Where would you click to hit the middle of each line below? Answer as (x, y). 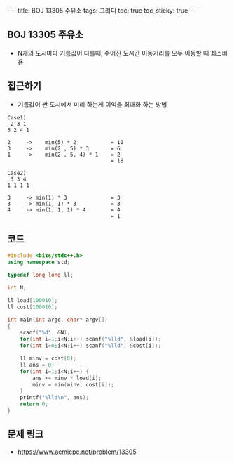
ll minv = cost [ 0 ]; (48, 359)
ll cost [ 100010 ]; (33, 307)
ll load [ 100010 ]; (33, 300)
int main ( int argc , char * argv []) (58, 320)
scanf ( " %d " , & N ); (45, 333)
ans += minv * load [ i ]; (67, 378)
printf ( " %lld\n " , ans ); (55, 398)
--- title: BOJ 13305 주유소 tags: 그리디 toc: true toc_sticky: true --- (103, 11)
